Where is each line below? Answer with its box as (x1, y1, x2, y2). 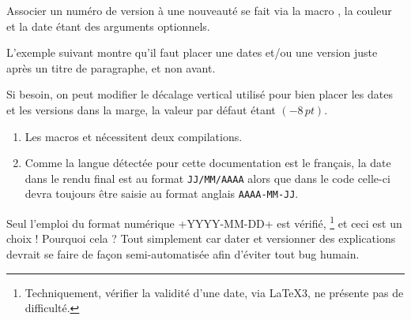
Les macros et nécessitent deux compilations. (25, 128, 243, 144)
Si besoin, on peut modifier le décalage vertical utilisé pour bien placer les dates (6, 86, 393, 102)
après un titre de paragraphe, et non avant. (6, 59, 216, 76)
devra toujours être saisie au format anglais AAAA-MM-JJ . (25, 185, 299, 202)
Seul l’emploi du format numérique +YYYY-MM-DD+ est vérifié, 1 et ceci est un (6, 213, 402, 231)
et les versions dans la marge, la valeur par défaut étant (6, 101, 276, 117)
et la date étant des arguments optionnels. (6, 17, 210, 34)
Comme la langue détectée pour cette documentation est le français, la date (25, 154, 391, 171)
